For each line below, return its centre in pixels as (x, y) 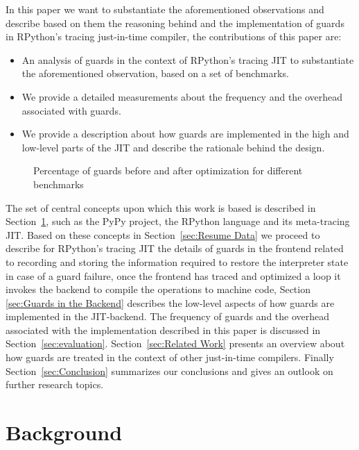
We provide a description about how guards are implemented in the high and (185, 134)
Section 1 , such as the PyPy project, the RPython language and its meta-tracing (178, 221)
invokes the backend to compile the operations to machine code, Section (158, 289)
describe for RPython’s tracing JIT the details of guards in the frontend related (175, 248)
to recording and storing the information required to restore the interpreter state (177, 261)
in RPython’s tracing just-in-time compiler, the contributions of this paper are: (174, 36)
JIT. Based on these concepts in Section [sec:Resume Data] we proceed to (163, 234)
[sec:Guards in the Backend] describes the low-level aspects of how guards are (170, 302)
